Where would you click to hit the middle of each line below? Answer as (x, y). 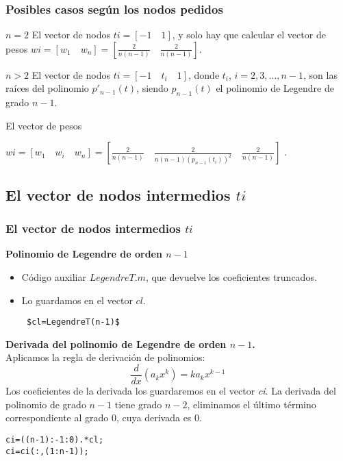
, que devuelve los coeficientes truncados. (231, 276)
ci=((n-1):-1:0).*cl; (55, 439)
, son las (320, 74)
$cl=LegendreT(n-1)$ (73, 322)
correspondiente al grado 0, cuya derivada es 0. (104, 418)
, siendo (152, 88)
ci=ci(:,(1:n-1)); (47, 451)
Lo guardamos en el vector (77, 300)
